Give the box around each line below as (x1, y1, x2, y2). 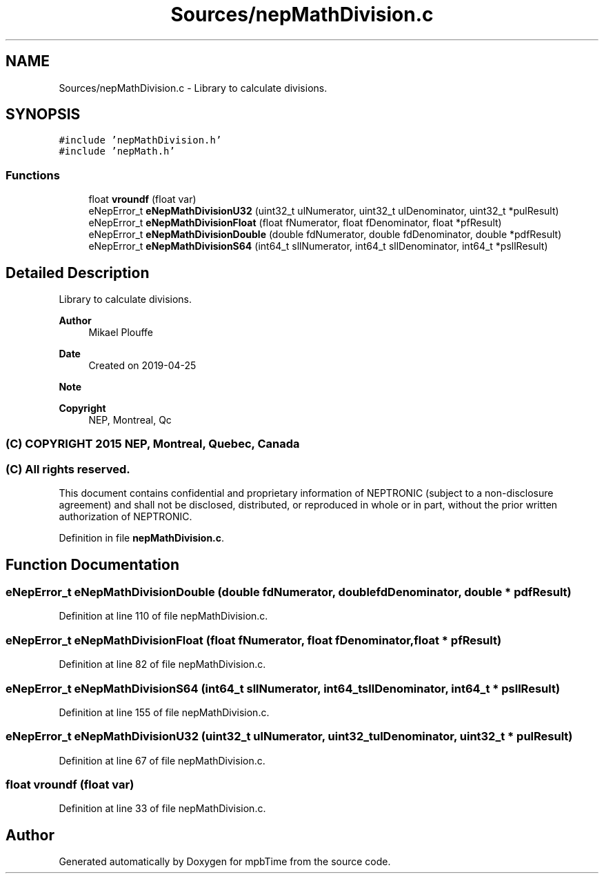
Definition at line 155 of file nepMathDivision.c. (59, 706, 270, 718)
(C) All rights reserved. (6, 462, 130, 476)
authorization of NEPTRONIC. (59, 511, 192, 523)
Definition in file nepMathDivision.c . (59, 532, 225, 544)
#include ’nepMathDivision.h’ (59, 135, 222, 146)
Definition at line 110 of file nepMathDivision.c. (59, 610, 268, 622)
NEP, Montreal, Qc (88, 414, 172, 426)
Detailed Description (6, 264, 150, 282)
